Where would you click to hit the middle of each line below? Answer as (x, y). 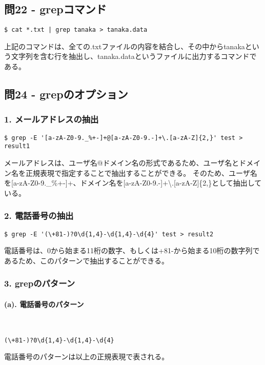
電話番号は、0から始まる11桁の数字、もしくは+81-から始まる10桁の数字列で (132, 250)
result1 (17, 146)
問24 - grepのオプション (66, 94)
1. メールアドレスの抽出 (52, 119)
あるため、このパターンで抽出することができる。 (87, 260)
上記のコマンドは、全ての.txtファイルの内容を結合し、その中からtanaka (125, 46)
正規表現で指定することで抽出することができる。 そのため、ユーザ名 (141, 173)
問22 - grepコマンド (55, 9)
